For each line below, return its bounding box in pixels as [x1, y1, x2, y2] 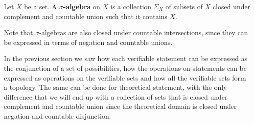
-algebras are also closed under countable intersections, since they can [39, 27, 248, 38]
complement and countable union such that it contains [4, 11, 167, 21]
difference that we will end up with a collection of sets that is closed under [4, 91, 228, 102]
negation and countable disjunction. [4, 110, 111, 121]
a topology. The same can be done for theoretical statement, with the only [4, 82, 227, 92]
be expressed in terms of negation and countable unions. [4, 37, 173, 47]
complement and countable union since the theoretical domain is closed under [4, 101, 237, 111]
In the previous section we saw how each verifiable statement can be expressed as [4, 53, 248, 63]
